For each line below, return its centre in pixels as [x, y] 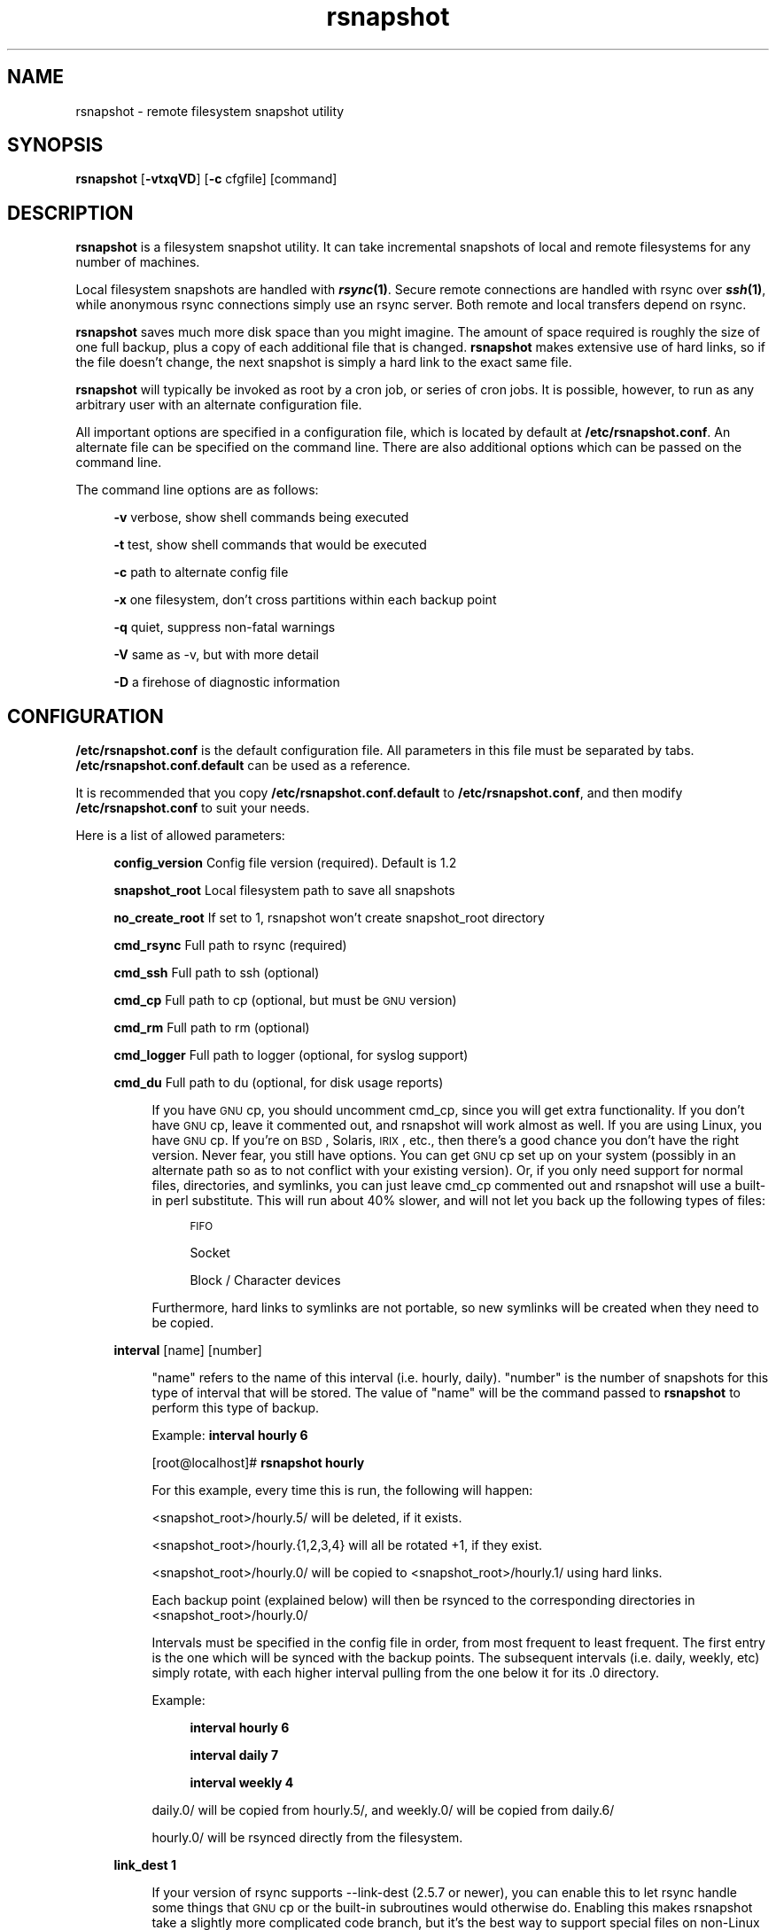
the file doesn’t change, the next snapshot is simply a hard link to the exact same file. [324, 362]
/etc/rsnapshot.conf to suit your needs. [193, 808]
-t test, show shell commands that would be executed [270, 545]
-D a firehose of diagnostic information [227, 682]
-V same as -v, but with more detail [217, 655]
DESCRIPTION [70, 213]
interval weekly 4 [242, 1783]
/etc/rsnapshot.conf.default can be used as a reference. [243, 766]
